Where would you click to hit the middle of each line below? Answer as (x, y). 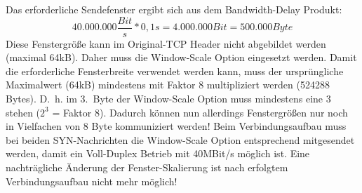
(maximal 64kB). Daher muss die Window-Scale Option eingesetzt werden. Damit (181, 57)
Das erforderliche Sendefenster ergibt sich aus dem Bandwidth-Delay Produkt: (174, 9)
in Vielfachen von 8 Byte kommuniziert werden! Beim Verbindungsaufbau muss (176, 126)
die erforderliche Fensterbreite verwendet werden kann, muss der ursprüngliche (175, 71)
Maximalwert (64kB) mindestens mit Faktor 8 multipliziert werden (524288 (168, 85)
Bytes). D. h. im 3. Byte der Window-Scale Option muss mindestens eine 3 (168, 99)
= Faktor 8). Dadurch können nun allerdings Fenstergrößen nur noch (200, 112)
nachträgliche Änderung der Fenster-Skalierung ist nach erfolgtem (147, 167)
